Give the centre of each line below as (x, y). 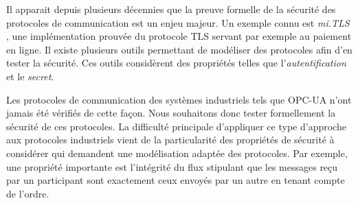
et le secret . (30, 76)
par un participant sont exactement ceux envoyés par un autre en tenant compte (176, 180)
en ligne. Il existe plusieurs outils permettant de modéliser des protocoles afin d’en (179, 49)
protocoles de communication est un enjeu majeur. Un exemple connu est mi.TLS (178, 22)
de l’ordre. (28, 193)
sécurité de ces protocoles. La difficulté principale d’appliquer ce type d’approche (176, 126)
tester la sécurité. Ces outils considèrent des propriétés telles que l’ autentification (176, 63)
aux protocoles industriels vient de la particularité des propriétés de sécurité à (170, 140)
